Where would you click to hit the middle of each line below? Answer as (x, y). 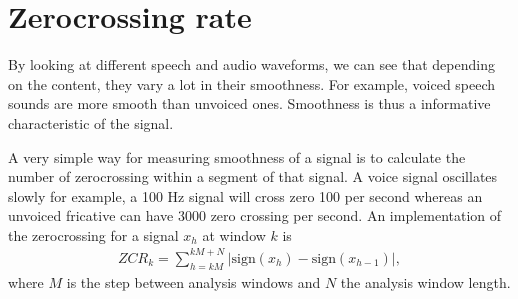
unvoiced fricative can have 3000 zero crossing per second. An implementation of (255, 215)
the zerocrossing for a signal (93, 234)
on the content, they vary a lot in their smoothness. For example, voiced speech (252, 83)
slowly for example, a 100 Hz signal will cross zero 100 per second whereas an (245, 195)
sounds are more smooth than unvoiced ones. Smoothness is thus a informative (249, 103)
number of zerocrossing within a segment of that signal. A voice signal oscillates (253, 176)
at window (234, 234)
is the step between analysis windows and (193, 281)
